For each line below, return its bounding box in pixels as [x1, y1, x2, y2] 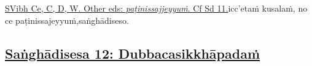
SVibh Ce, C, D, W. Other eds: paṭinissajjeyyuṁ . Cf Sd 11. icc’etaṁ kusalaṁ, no [5, 2, 308, 14]
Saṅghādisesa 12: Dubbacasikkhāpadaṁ [5, 43, 260, 62]
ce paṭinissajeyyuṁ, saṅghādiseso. [5, 13, 129, 26]
